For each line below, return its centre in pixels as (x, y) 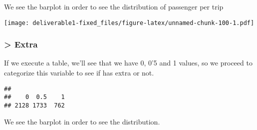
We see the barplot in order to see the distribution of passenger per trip (114, 6)
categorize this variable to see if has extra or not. (79, 73)
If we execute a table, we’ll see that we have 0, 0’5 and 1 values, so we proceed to (128, 63)
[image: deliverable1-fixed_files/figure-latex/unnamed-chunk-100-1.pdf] (129, 23)
